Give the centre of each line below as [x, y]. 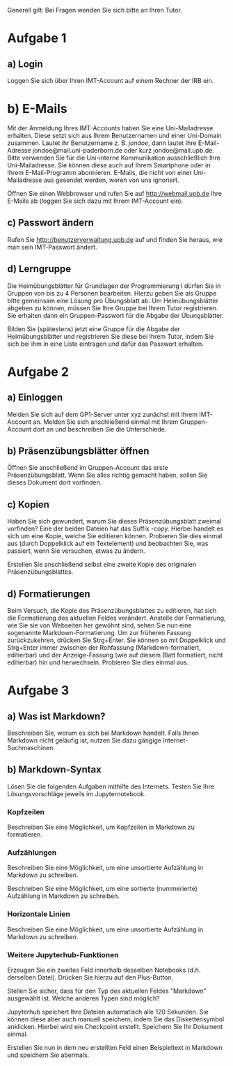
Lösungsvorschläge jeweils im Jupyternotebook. [77, 793]
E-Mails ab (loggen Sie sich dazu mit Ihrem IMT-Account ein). [95, 201]
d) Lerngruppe [39, 269]
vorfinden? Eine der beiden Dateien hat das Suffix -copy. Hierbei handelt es [115, 528]
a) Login [25, 64]
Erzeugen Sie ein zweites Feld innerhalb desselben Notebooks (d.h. [104, 970]
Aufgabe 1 [37, 38]
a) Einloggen [35, 398]
